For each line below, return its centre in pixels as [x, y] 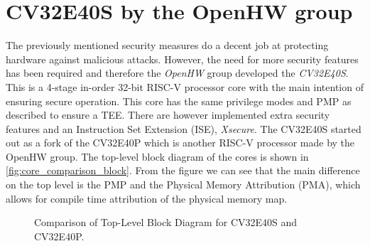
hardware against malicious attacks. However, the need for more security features [182, 59]
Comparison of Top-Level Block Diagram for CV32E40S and [166, 222]
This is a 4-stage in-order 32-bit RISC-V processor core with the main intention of [185, 86]
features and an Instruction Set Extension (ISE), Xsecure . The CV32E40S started [184, 128]
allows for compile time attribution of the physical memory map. [147, 198]
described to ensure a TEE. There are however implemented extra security [168, 115]
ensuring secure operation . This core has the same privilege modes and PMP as [179, 101]
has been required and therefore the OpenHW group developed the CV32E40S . [177, 73]
